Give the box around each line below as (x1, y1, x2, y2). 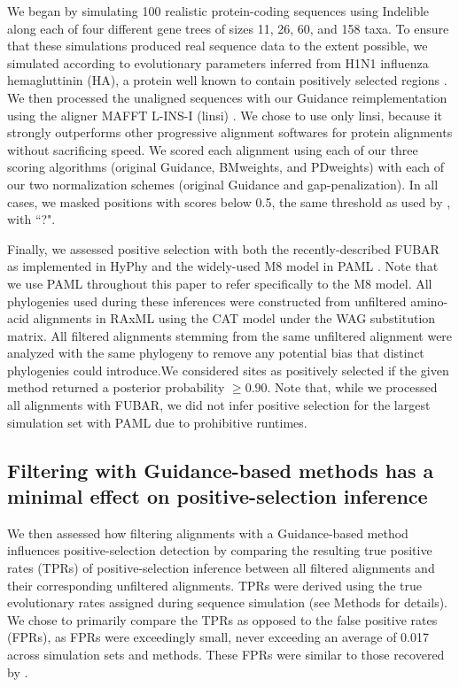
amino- (410, 291, 448, 310)
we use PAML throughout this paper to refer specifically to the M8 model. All (7, 274, 432, 292)
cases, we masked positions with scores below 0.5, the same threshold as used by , (7, 192, 451, 211)
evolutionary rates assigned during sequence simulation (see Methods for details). (7, 593, 447, 612)
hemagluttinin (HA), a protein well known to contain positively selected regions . (7, 71, 447, 89)
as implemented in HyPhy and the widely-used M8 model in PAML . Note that (7, 257, 439, 275)
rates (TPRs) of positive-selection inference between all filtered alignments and (7, 559, 435, 577)
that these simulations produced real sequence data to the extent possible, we (7, 36, 428, 55)
